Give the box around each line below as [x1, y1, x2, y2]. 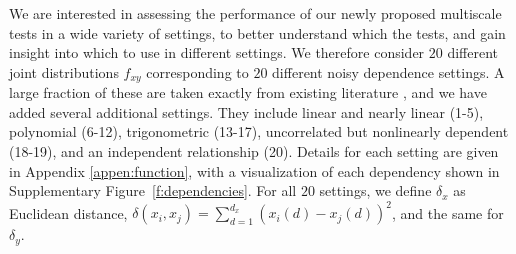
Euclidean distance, [9, 202, 128, 223]
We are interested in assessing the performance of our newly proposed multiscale [9, 3, 502, 23]
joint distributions [9, 61, 119, 82]
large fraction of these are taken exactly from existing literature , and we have [9, 82, 487, 103]
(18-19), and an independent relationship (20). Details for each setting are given [9, 141, 499, 162]
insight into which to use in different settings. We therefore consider [9, 42, 425, 63]
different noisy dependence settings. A [272, 61, 505, 82]
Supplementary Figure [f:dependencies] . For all [9, 180, 297, 201]
